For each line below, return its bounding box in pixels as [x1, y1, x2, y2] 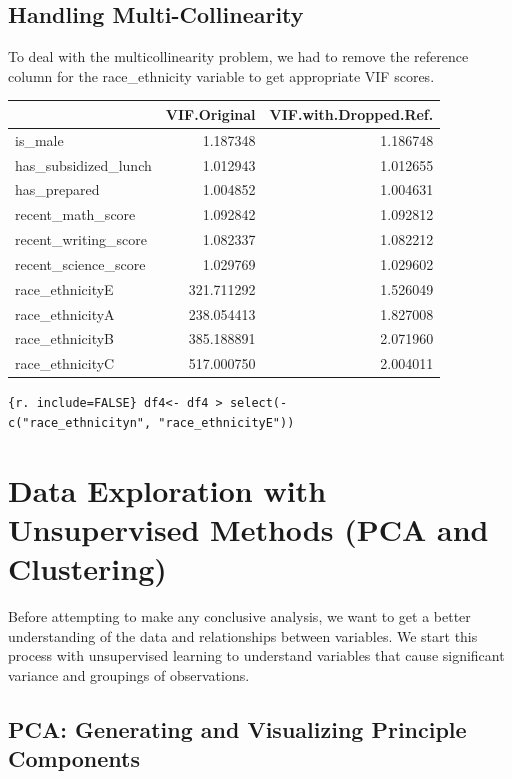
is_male [15, 129, 64, 150]
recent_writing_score [15, 229, 148, 250]
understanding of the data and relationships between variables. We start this [8, 625, 478, 646]
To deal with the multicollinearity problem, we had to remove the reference [8, 46, 469, 67]
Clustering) [8, 548, 167, 589]
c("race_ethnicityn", [8, 416, 152, 431]
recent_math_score [15, 204, 136, 225]
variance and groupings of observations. [8, 665, 250, 686]
